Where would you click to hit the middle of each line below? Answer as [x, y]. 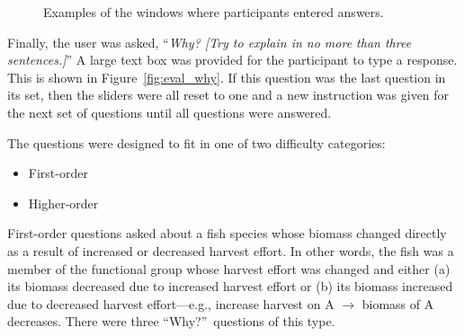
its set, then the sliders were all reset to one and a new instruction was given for [228, 95]
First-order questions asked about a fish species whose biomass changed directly [227, 233]
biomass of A [398, 303]
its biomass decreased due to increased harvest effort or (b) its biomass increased [230, 286]
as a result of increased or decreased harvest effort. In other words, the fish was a [231, 250]
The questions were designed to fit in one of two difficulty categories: [196, 142]
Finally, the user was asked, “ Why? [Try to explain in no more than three [210, 42]
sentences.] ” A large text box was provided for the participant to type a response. [232, 60]
